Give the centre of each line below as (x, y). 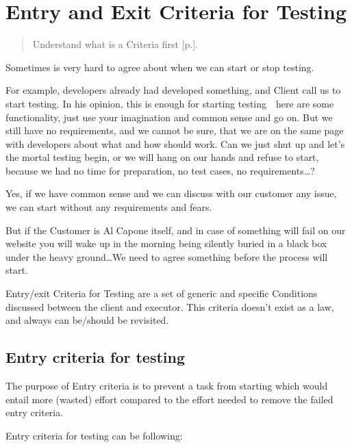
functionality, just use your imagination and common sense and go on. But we (169, 117)
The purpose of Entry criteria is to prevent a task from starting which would (167, 386)
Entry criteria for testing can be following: (94, 435)
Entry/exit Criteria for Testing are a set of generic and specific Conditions (162, 293)
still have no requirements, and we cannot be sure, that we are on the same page (175, 130)
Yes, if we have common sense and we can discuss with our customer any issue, (171, 193)
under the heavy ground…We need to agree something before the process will (167, 256)
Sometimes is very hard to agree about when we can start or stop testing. (160, 67)
